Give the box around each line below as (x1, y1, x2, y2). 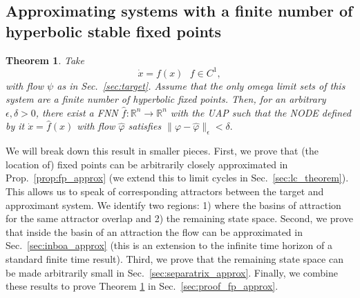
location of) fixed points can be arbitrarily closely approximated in (6, 157, 288, 171)
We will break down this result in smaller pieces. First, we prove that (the (6, 143, 319, 158)
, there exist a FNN (35, 105, 118, 119)
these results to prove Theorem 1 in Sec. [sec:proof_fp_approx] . (6, 279, 278, 293)
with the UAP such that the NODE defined (170, 105, 351, 119)
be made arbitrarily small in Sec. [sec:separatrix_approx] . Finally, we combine (6, 265, 338, 279)
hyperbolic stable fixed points (6, 20, 222, 41)
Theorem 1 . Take (6, 52, 84, 67)
